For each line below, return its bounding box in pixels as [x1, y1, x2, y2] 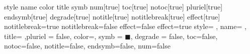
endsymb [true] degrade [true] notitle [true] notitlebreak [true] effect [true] [4, 11, 220, 21]
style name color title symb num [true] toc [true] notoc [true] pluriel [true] [4, 1, 223, 11]
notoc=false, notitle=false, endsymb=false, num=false [4, 40, 171, 51]
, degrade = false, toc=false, [130, 30, 218, 41]
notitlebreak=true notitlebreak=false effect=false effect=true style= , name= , [4, 21, 246, 31]
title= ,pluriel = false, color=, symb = [4, 30, 123, 41]
